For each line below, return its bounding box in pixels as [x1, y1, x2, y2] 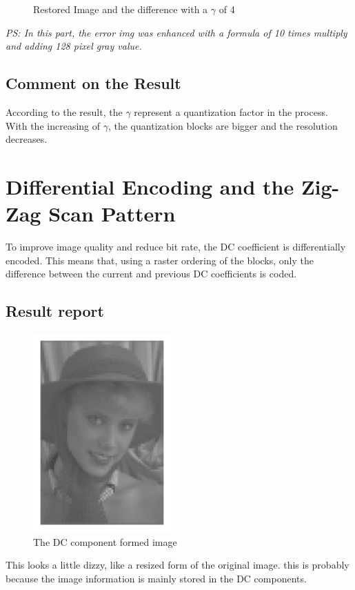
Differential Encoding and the [6, 172, 294, 200]
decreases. [6, 132, 48, 146]
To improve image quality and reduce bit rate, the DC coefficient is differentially [6, 239, 346, 254]
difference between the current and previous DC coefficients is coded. [6, 266, 297, 281]
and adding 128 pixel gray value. [6, 39, 142, 53]
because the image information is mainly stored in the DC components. [6, 571, 307, 585]
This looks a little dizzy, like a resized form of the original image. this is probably [6, 558, 349, 572]
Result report [6, 300, 104, 322]
